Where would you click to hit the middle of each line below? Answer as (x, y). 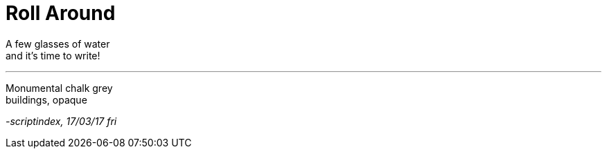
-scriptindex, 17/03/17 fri (61, 121)
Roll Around (61, 13)
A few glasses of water (58, 44)
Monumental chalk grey (59, 88)
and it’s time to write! (53, 55)
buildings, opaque (46, 99)
